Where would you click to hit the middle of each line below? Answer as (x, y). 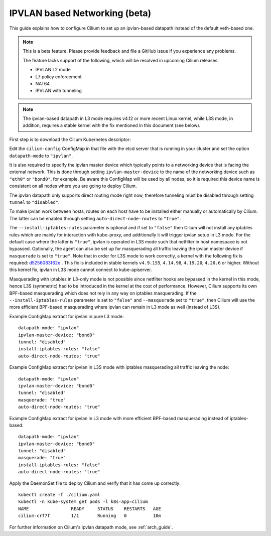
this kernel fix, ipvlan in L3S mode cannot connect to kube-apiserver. (81, 270)
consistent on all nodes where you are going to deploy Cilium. (73, 186)
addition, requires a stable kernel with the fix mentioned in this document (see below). (112, 125)
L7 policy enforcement (59, 77)
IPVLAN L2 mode (53, 70)
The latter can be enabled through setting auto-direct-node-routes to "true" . (95, 218)
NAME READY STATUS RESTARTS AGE (90, 509)
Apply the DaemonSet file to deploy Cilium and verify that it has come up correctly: (95, 483)
